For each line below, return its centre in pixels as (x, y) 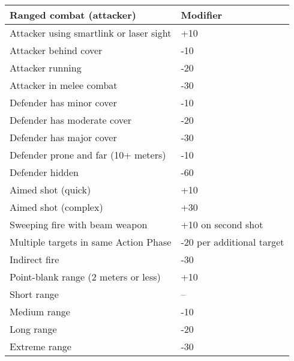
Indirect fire (34, 259)
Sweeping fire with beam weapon (79, 224)
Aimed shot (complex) (56, 207)
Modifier (202, 15)
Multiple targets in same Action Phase (91, 242)
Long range (33, 329)
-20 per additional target (232, 242)
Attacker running (46, 68)
